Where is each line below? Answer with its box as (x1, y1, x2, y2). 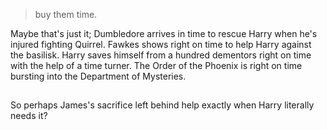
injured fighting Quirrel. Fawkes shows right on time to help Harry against (10, 39, 312, 50)
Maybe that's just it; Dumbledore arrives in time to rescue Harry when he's (10, 28, 318, 39)
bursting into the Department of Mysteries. (10, 70, 187, 82)
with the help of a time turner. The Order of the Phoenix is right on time (10, 60, 303, 71)
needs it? (10, 110, 48, 122)
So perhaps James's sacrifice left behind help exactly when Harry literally (10, 99, 315, 111)
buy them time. (34, 9, 98, 20)
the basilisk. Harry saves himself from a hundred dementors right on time (10, 49, 312, 61)
